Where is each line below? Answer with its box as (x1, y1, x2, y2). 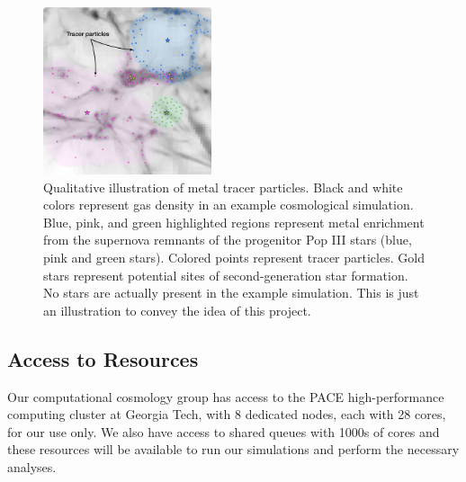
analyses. (7, 457, 57, 476)
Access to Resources (7, 344, 199, 372)
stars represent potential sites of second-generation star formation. (43, 265, 408, 284)
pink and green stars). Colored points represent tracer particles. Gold (43, 247, 425, 266)
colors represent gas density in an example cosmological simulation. (43, 195, 414, 214)
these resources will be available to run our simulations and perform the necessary (7, 440, 460, 459)
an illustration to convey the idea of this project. (43, 300, 311, 319)
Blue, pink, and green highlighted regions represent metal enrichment (43, 212, 425, 231)
